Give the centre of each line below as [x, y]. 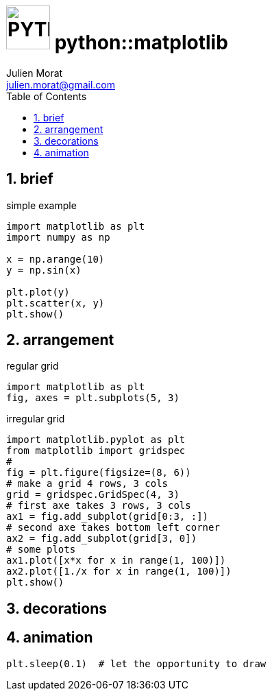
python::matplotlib [141, 43]
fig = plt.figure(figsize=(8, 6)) [99, 473]
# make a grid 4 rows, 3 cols [87, 484]
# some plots [41, 550]
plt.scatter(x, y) [55, 303]
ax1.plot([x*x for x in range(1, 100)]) [116, 561]
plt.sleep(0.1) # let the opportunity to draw [136, 663]
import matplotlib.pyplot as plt [96, 440]
